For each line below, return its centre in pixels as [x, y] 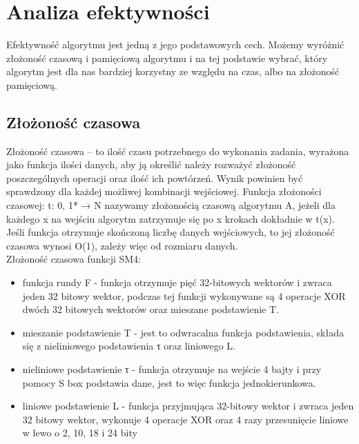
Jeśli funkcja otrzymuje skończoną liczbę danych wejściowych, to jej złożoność [171, 232]
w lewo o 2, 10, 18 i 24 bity [80, 433]
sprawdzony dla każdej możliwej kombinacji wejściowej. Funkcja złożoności [164, 191]
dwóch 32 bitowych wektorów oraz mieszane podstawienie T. [151, 309]
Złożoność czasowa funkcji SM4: [74, 259]
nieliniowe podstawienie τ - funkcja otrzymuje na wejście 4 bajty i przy [172, 369]
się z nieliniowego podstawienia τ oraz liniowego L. [129, 346]
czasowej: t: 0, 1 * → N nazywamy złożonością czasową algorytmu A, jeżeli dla [171, 205]
